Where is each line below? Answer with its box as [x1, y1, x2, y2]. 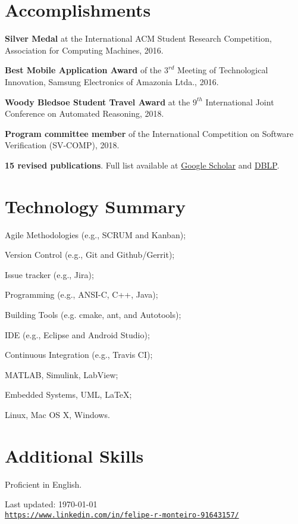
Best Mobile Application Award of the [5, 64, 162, 76]
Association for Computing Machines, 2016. [5, 43, 164, 56]
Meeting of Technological [177, 64, 268, 76]
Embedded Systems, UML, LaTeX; [5, 388, 132, 401]
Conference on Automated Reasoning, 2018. [5, 107, 164, 120]
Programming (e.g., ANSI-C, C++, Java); [5, 288, 158, 301]
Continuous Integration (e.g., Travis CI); [5, 348, 153, 361]
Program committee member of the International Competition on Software [5, 127, 294, 139]
